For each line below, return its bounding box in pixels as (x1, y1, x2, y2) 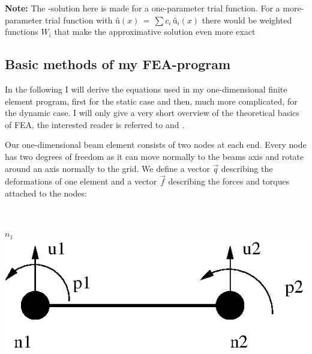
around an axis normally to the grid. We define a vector (5, 162, 210, 174)
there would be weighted (202, 13, 292, 26)
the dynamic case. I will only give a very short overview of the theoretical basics (5, 106, 299, 119)
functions (5, 25, 38, 38)
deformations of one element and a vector (5, 175, 157, 188)
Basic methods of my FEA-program (5, 55, 231, 73)
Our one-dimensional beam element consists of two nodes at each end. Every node (5, 138, 307, 151)
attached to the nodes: (5, 186, 87, 199)
